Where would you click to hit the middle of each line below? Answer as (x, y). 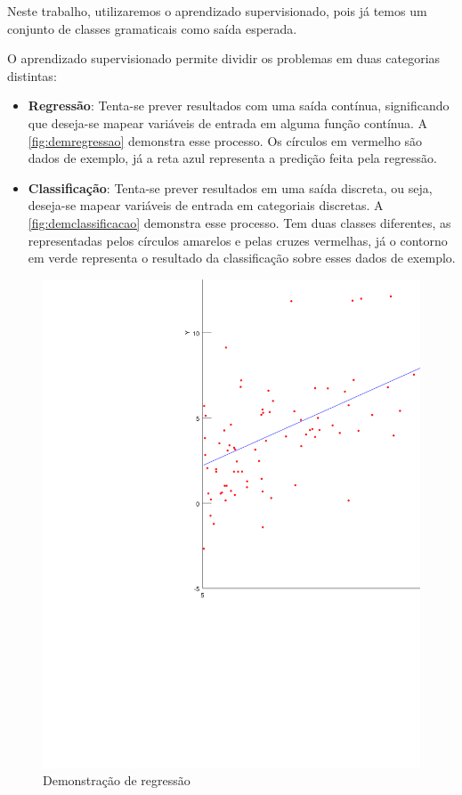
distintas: (32, 75)
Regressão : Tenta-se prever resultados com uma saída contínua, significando (239, 105)
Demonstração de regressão (117, 780)
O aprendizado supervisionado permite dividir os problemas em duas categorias (224, 58)
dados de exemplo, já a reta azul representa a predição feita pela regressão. (232, 158)
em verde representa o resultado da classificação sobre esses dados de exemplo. (242, 258)
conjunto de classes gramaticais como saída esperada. (152, 28)
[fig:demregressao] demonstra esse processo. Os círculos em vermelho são (225, 140)
